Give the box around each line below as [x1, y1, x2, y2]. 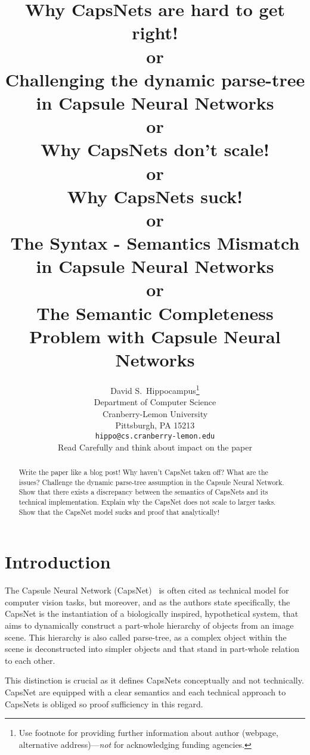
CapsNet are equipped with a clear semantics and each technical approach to [5, 685, 286, 698]
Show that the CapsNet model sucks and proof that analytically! [18, 507, 219, 517]
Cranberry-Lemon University [102, 407, 208, 420]
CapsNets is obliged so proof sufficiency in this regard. [5, 697, 203, 710]
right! [132, 20, 178, 45]
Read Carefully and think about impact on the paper [58, 440, 252, 453]
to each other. [5, 654, 55, 666]
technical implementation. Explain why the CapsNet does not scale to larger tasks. [18, 496, 276, 507]
